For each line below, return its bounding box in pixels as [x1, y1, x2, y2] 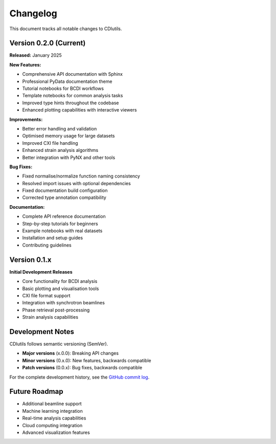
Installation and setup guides [22, 235, 83, 241]
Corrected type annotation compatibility [22, 194, 107, 201]
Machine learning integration [22, 408, 83, 414]
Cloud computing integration [22, 422, 83, 428]
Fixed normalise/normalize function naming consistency [22, 173, 141, 179]
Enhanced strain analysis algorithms [22, 147, 99, 153]
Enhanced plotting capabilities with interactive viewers [22, 107, 137, 113]
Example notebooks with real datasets [22, 228, 103, 234]
